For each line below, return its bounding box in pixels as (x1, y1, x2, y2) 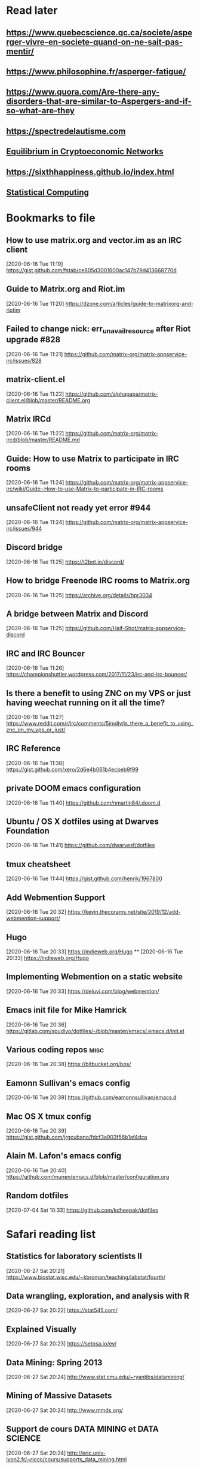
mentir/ (6, 46, 35, 56)
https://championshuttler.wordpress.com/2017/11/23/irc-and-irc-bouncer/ (6, 671, 187, 678)
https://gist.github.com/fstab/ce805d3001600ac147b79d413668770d (6, 266, 177, 273)
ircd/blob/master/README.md (6, 436, 81, 444)
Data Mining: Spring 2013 (6, 1357, 103, 1368)
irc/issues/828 (6, 357, 42, 364)
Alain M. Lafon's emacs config (6, 1151, 122, 1161)
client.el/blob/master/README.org (6, 396, 91, 404)
